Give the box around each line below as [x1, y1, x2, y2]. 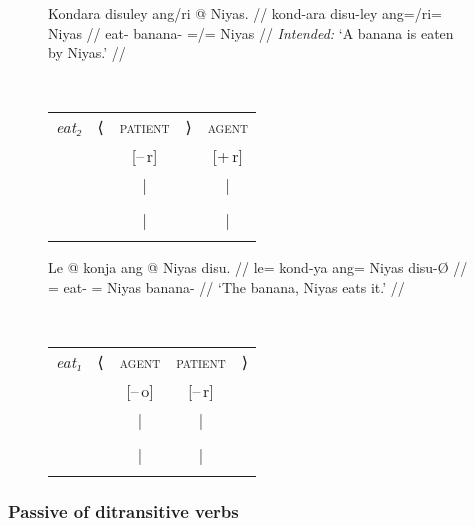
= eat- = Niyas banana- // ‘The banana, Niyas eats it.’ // [48, 276, 405, 297]
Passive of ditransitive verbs [8, 499, 239, 524]
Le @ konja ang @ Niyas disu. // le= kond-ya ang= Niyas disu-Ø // [48, 257, 468, 278]
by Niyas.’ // [48, 42, 126, 63]
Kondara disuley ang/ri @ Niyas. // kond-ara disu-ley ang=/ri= [48, 3, 442, 23]
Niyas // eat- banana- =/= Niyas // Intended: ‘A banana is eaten [48, 22, 454, 43]
